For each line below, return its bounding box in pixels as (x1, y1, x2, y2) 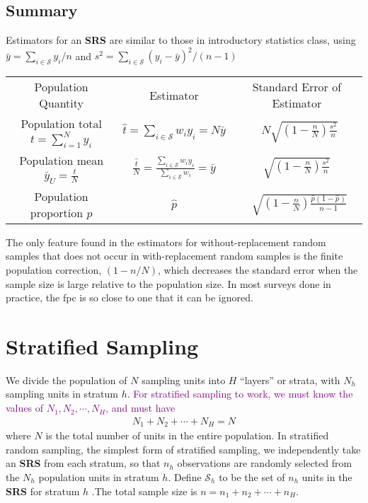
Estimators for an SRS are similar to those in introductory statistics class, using (6, 33, 356, 47)
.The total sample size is (91, 483, 197, 498)
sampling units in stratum (6, 386, 118, 401)
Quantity (39, 95, 84, 112)
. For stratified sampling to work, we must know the (127, 386, 353, 401)
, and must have (105, 400, 176, 415)
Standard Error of (252, 79, 342, 96)
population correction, (6, 262, 102, 277)
